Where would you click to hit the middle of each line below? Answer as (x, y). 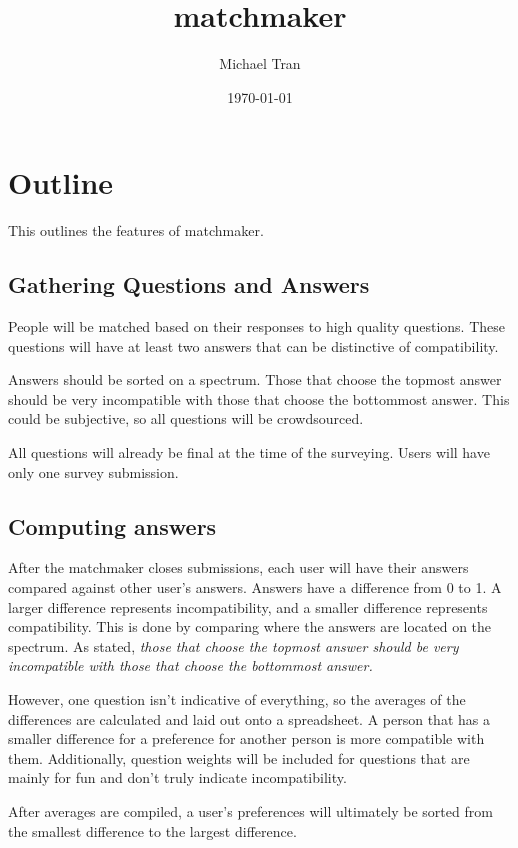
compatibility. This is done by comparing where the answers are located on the (250, 626)
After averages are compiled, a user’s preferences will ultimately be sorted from (250, 810)
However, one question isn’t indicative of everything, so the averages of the (237, 698)
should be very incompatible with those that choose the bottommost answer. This (259, 398)
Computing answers (112, 525)
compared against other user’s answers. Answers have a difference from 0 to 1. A (255, 587)
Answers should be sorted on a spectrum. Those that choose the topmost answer (255, 379)
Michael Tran (260, 63)
